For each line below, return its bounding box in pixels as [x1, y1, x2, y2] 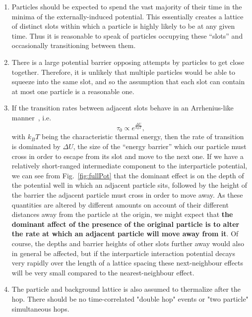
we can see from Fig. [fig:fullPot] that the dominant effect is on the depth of [11, 170, 244, 180]
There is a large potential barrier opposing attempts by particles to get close [11, 56, 245, 67]
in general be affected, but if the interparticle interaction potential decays [11, 248, 235, 258]
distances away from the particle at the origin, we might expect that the [11, 209, 233, 219]
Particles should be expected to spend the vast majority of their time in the [11, 1, 242, 11]
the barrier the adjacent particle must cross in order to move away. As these [11, 190, 243, 200]
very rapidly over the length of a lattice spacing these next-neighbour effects [11, 258, 244, 268]
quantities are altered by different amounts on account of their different [11, 199, 229, 210]
